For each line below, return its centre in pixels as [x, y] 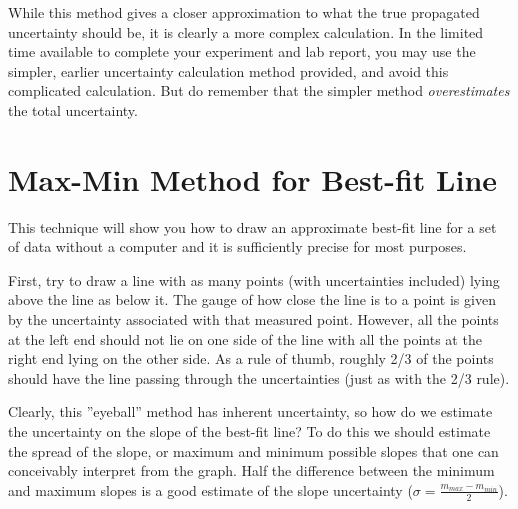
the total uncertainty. [73, 109]
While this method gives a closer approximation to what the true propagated [244, 12]
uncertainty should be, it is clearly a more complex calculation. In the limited [246, 31]
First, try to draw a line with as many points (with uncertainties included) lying [254, 279]
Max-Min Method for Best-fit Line [253, 178]
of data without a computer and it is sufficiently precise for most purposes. [237, 246]
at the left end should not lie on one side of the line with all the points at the [245, 338]
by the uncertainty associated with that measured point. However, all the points [253, 319]
